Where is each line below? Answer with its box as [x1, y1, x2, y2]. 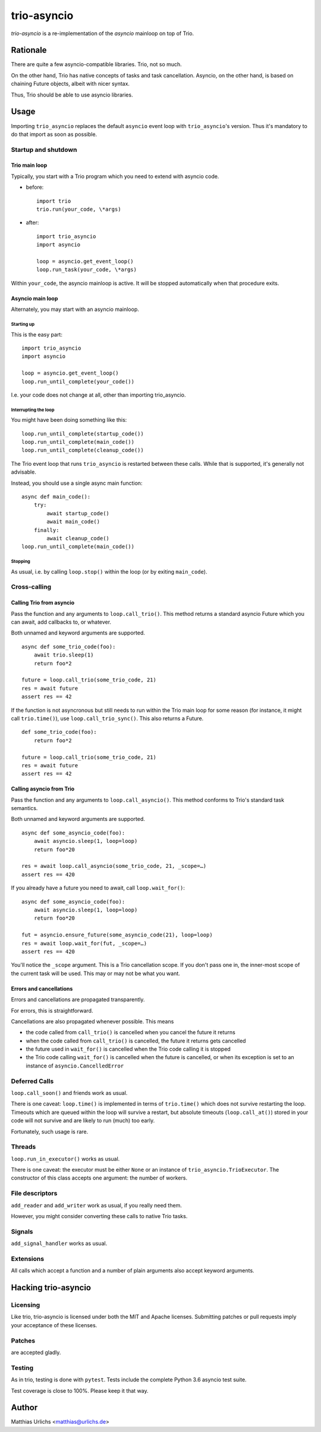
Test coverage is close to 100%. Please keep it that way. [11, 1387, 149, 1394]
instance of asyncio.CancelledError [26, 1062, 124, 1069]
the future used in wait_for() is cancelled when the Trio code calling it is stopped [26, 1045, 231, 1053]
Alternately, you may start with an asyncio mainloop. [11, 306, 140, 313]
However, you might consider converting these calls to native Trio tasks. [11, 1213, 188, 1220]
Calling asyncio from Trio [11, 785, 75, 792]
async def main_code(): [21, 493, 91, 500]
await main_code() [46, 518, 100, 525]
